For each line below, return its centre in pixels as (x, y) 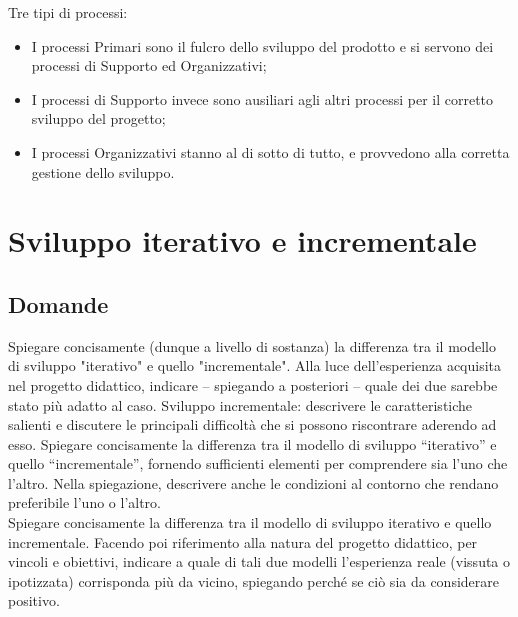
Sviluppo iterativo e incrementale (242, 240)
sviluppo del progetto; (98, 118)
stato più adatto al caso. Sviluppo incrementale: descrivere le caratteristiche (240, 404)
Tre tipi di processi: (68, 12)
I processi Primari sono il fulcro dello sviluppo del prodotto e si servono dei (262, 45)
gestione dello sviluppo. (103, 171)
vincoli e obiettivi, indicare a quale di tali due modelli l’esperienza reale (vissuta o (259, 561)
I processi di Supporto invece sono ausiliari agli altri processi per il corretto (262, 98)
